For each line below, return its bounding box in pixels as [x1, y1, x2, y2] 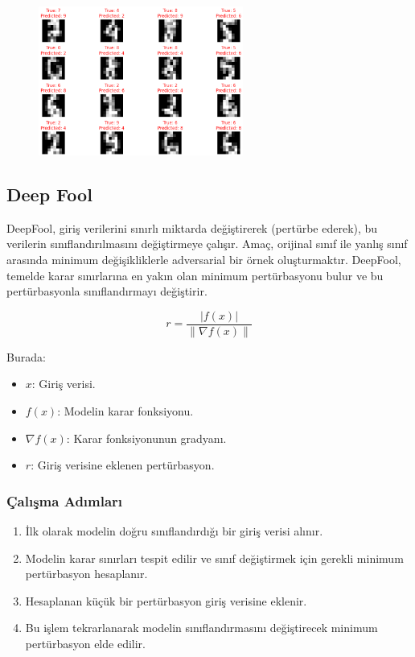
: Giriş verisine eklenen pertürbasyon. [31, 457, 215, 473]
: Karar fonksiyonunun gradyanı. [66, 429, 227, 446]
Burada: [6, 348, 46, 365]
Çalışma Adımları [6, 490, 123, 510]
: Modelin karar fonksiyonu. [57, 402, 194, 419]
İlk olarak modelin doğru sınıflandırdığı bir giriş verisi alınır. [25, 522, 323, 539]
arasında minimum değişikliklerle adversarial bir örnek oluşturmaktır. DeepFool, [6, 250, 401, 267]
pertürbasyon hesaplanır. [25, 565, 148, 582]
